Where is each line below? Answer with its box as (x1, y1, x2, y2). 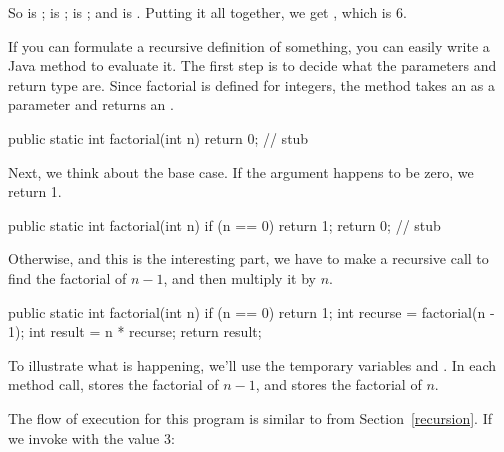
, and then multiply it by (163, 267, 316, 288)
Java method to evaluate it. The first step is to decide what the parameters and (8, 55, 497, 76)
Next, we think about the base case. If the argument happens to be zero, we (8, 161, 474, 182)
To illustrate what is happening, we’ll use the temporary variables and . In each (8, 354, 497, 375)
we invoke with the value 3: (8, 427, 175, 448)
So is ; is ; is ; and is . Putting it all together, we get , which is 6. (8, 2, 407, 22)
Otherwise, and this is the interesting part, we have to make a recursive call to (8, 248, 489, 269)
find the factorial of (8, 267, 127, 288)
